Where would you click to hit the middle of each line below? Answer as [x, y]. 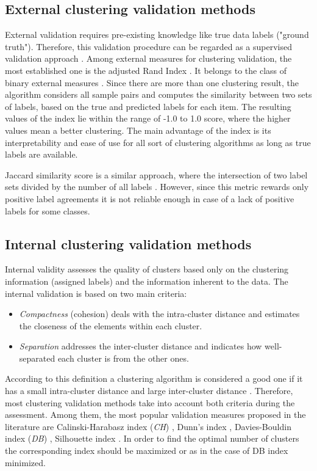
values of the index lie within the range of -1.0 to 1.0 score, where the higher [148, 118]
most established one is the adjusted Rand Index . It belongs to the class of [146, 70]
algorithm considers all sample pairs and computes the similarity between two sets [158, 94]
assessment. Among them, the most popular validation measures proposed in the [155, 414]
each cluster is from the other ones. [123, 358]
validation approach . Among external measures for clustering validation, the [148, 58]
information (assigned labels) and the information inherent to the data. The [147, 281]
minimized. [25, 462]
